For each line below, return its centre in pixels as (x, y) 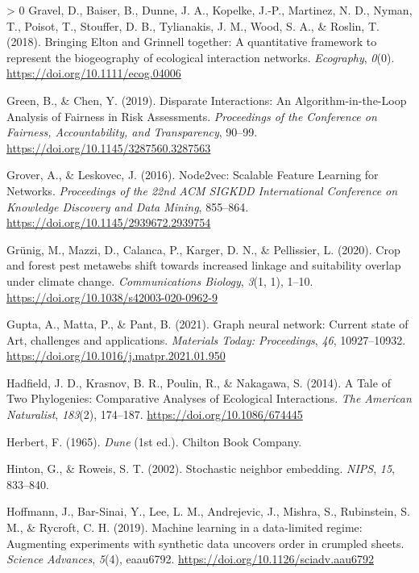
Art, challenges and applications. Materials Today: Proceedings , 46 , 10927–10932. (206, 339)
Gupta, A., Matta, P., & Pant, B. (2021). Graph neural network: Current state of (207, 324)
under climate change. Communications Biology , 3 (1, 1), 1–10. (160, 280)
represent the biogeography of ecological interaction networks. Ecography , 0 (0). (201, 57)
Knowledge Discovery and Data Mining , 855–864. (128, 206)
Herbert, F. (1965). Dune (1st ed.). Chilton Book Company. (154, 441)
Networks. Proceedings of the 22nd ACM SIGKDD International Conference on (202, 190)
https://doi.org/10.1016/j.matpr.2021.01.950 (116, 356)
